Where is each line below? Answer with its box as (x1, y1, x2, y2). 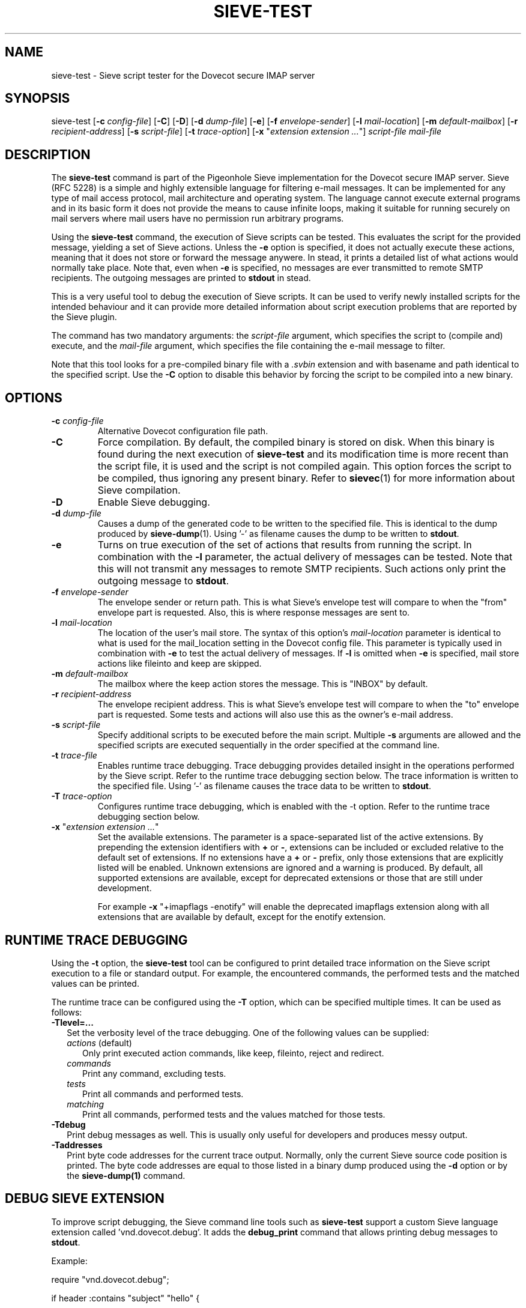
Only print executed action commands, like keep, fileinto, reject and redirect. (82, 1047, 384, 1058)
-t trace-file (51, 750, 97, 761)
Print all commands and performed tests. (82, 1088, 244, 1099)
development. (97, 883, 152, 894)
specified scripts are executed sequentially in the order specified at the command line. (97, 740, 440, 751)
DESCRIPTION (5, 147, 91, 162)
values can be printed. (51, 978, 139, 989)
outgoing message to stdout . (97, 575, 229, 587)
